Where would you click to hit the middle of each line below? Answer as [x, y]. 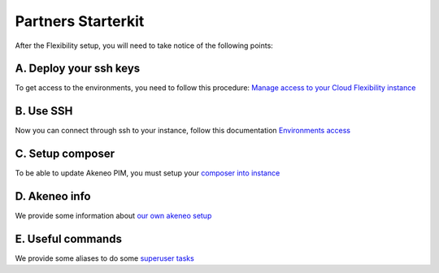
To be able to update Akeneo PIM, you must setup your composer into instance [148, 173]
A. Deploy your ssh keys [78, 69]
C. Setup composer [65, 154]
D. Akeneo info [53, 196]
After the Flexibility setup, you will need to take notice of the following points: [144, 45]
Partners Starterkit [80, 21]
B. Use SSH [44, 111]
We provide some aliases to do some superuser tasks [104, 258]
